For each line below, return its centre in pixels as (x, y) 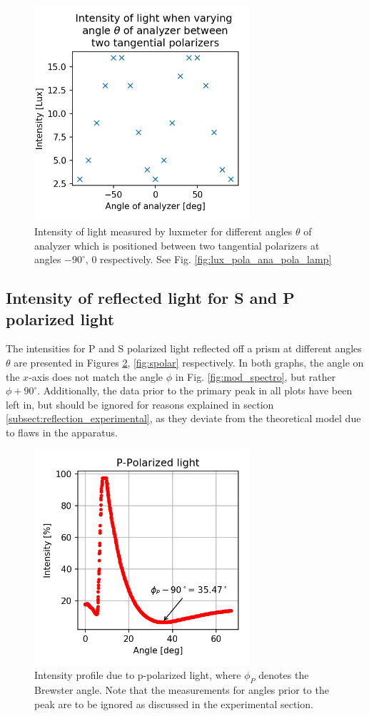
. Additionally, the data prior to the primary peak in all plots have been (195, 390)
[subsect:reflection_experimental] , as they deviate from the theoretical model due (183, 418)
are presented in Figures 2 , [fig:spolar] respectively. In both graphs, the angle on (189, 362)
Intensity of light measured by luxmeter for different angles (163, 231)
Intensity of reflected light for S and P (150, 298)
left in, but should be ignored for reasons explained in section (140, 404)
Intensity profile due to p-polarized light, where (138, 675)
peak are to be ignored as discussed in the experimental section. (174, 704)
